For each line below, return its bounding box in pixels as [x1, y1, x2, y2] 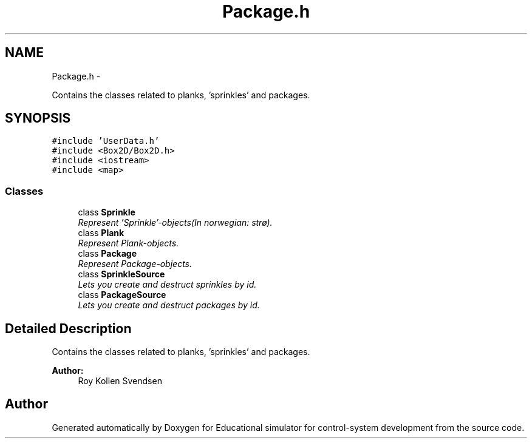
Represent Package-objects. [78, 259, 193, 269]
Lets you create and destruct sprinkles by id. [78, 279, 257, 290]
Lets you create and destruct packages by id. [78, 300, 260, 311]
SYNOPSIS [5, 110, 71, 126]
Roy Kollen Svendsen [78, 376, 162, 387]
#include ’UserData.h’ [52, 136, 160, 146]
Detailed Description [5, 320, 132, 336]
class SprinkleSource [78, 269, 165, 280]
